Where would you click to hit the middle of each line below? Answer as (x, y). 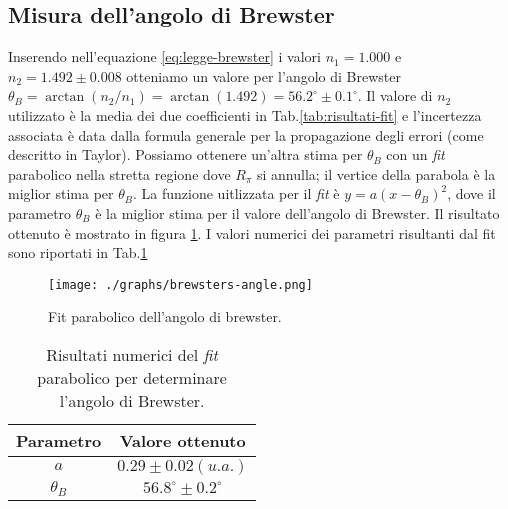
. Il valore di (395, 95)
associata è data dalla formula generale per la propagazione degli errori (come (246, 134)
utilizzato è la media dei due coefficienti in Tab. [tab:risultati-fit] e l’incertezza (245, 114)
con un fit (415, 154)
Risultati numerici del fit (132, 354)
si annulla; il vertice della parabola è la (376, 173)
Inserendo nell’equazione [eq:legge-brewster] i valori (164, 56)
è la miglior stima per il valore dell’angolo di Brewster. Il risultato (297, 212)
